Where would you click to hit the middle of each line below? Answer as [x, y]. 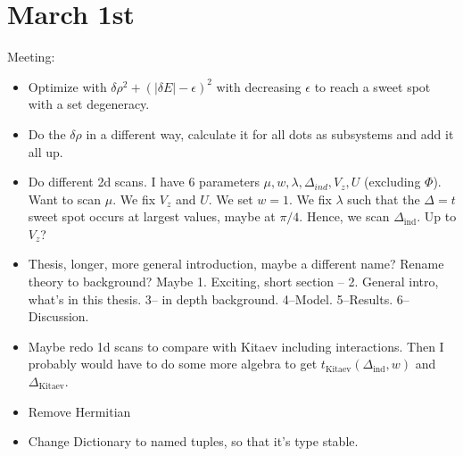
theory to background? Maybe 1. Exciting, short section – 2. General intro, [233, 282]
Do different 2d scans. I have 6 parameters [144, 182]
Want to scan [65, 199]
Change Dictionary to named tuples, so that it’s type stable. [193, 441]
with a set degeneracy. [89, 104]
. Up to [437, 216]
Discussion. [58, 316]
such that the [384, 199]
